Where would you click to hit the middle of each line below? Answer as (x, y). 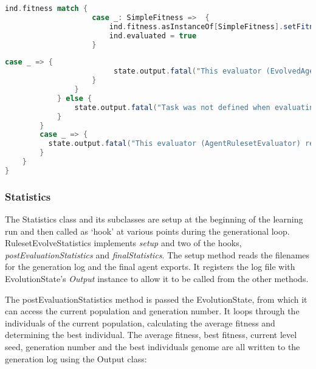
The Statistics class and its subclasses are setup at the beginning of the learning (154, 219)
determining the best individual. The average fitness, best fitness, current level (151, 335)
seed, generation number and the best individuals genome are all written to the (153, 346)
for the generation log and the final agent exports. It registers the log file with (150, 267)
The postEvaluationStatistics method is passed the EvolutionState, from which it (156, 299)
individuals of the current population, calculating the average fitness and (140, 322)
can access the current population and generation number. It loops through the (152, 311)
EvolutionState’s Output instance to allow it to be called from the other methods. (157, 278)
